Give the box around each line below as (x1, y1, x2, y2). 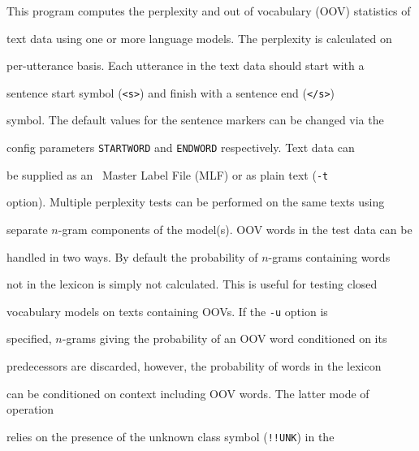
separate (6, 220, 48, 237)
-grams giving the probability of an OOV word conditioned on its (62, 330, 387, 347)
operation (6, 401, 54, 418)
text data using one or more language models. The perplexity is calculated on (6, 29, 392, 46)
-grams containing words (268, 248, 391, 265)
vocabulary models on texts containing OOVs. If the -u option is (6, 302, 328, 319)
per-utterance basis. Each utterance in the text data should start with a (6, 57, 365, 74)
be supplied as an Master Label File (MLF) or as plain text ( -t (6, 166, 329, 183)
